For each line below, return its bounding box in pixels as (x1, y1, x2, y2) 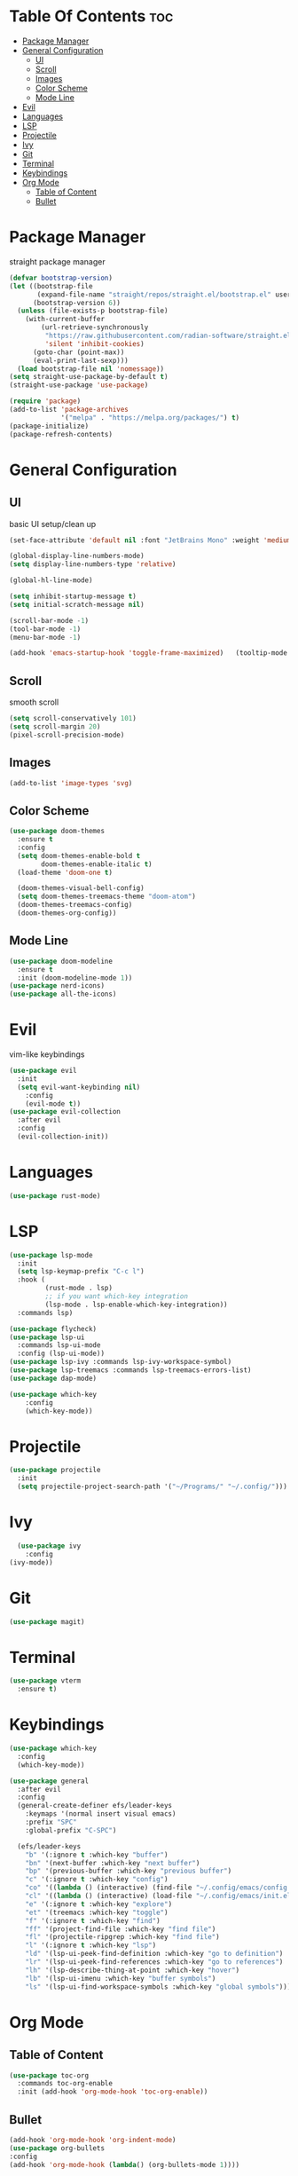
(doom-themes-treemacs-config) (17, 901, 133, 910)
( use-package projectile (9, 1466, 101, 1475)
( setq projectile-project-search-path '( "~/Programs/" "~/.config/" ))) (17, 1482, 288, 1492)
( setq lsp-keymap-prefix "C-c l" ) (17, 1267, 145, 1276)
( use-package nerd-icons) (9, 982, 105, 990)
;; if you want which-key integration (44, 1292, 189, 1301)
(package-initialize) (9, 422, 90, 430)
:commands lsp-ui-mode (17, 1341, 101, 1350)
